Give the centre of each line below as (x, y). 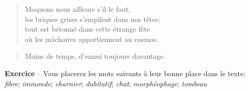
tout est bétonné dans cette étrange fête (87, 29)
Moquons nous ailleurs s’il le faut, (78, 9)
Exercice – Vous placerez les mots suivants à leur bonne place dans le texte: (125, 73)
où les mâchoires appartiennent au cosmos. (92, 39)
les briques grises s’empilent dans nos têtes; (93, 19)
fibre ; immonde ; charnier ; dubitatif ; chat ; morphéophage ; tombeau (106, 83)
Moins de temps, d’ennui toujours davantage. (95, 56)
